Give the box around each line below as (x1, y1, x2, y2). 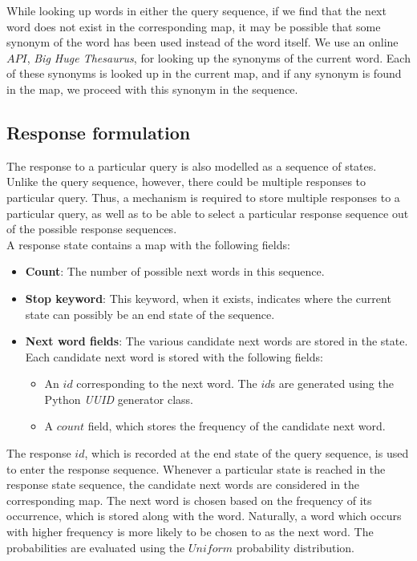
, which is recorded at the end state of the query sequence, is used (84, 445, 409, 462)
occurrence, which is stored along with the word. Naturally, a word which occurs (6, 507, 402, 524)
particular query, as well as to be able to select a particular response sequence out (6, 204, 409, 221)
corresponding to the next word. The (76, 375, 257, 392)
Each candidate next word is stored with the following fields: (25, 348, 323, 365)
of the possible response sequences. (6, 220, 177, 237)
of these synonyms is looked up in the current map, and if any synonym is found (6, 65, 402, 82)
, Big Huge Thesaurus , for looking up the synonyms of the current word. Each (26, 49, 411, 66)
